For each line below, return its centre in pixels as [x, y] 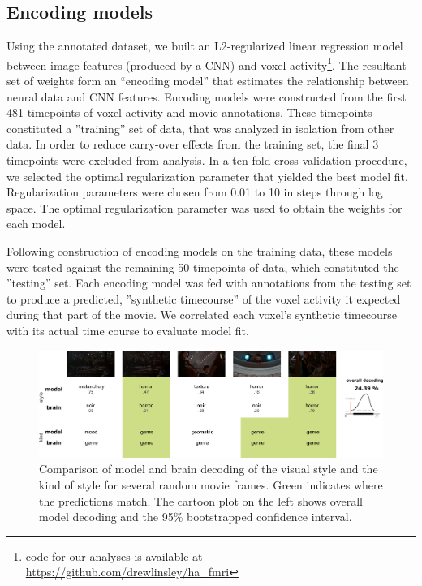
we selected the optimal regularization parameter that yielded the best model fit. [207, 176]
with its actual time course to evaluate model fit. [128, 330]
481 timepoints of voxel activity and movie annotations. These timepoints [189, 112]
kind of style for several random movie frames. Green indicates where [211, 484]
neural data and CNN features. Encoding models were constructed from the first [207, 96]
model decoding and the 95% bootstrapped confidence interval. [196, 517]
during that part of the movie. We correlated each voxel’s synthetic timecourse [202, 315]
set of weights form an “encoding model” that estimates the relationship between [208, 81]
